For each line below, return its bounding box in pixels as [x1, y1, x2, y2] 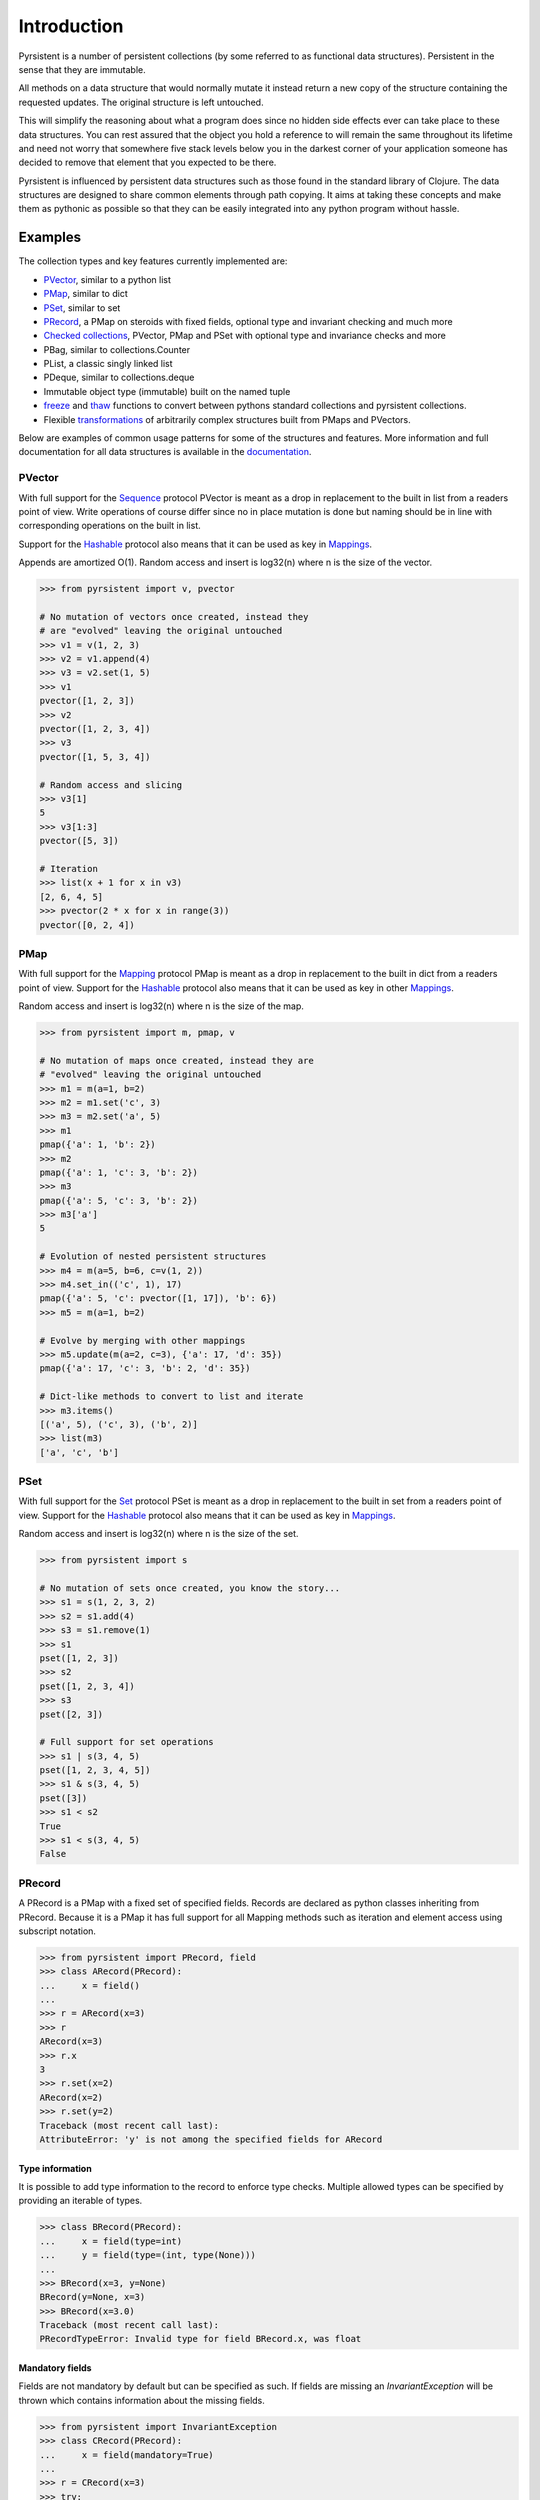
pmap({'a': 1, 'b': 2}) [39, 1139, 157, 1150]
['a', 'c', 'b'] [39, 1446, 120, 1458]
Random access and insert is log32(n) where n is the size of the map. [18, 1000, 305, 1012]
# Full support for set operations [39, 1736, 214, 1748]
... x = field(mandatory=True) [39, 2449, 214, 2460]
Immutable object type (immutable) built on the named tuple [43, 385, 291, 397]
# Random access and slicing [39, 779, 183, 790]
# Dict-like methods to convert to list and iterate [39, 1391, 304, 1402]
